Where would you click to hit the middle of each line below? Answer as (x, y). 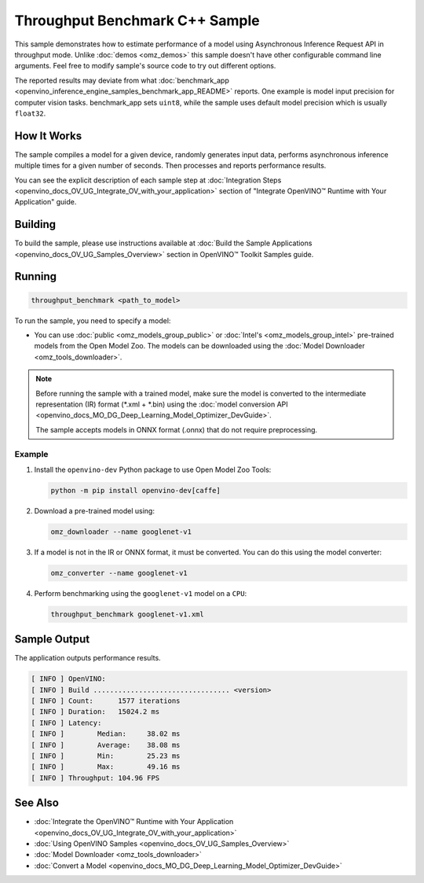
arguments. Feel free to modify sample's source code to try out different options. (145, 66)
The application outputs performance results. (88, 658)
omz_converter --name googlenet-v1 (119, 573)
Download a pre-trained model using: (94, 510)
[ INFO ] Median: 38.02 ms (106, 734)
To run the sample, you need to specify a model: (93, 320)
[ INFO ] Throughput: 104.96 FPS (95, 778)
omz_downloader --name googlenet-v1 (121, 532)
